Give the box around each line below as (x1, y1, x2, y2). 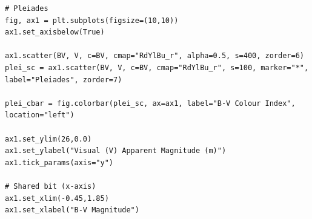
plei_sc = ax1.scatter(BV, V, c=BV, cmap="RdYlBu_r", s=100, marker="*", (5, 63, 309, 72)
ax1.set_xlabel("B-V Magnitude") (5, 206, 139, 215)
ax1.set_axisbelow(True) (5, 28, 105, 37)
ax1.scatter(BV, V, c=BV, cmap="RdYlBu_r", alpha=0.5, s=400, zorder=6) (5, 51, 304, 60)
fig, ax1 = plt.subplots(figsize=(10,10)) (5, 16, 179, 25)
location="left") (5, 111, 75, 120)
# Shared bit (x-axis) (5, 181, 96, 191)
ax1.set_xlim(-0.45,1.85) (5, 194, 109, 203)
